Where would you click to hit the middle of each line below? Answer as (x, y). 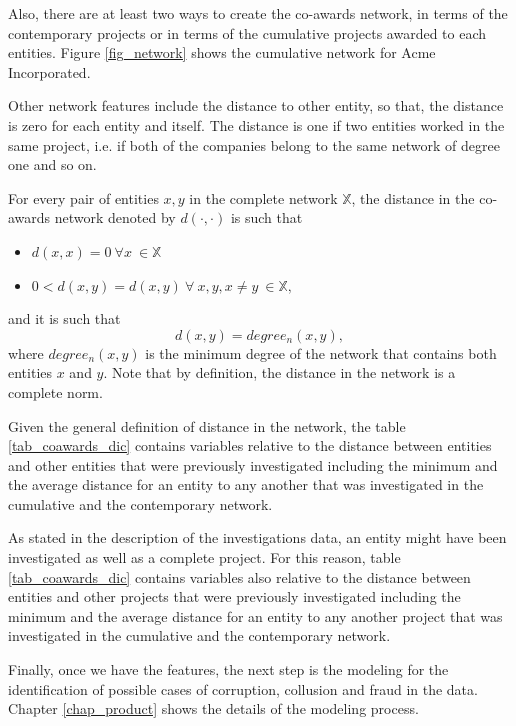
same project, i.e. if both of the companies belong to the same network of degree (254, 144)
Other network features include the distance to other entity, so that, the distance (256, 105)
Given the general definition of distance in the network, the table (207, 425)
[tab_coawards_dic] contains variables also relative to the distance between (239, 576)
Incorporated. (49, 71)
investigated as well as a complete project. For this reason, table (204, 557)
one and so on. (52, 164)
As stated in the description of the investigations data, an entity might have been (257, 537)
